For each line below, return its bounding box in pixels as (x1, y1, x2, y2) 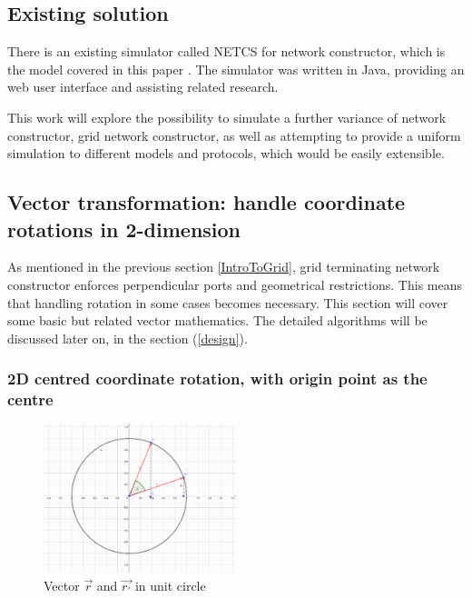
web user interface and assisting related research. (7, 77, 279, 96)
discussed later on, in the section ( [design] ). (7, 328, 248, 347)
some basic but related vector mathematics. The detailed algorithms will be (7, 311, 428, 330)
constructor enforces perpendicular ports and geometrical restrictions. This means (7, 274, 463, 294)
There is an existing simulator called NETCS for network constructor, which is (7, 42, 446, 61)
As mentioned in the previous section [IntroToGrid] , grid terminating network (7, 257, 440, 276)
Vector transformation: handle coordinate (7, 188, 406, 216)
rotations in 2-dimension (7, 214, 241, 243)
